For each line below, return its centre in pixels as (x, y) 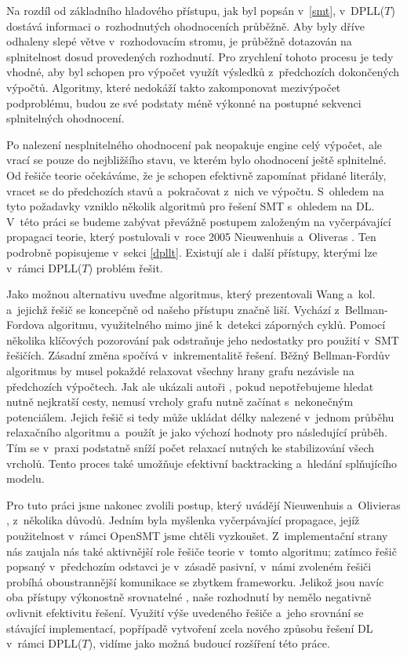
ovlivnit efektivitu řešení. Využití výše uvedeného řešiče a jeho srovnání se (185, 612)
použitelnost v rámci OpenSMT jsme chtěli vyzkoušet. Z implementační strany (197, 535)
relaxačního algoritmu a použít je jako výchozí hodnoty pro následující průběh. (197, 432)
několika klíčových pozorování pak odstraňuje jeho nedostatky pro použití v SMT (203, 339)
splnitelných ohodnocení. (65, 118)
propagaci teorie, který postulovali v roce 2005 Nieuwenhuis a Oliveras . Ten (191, 237)
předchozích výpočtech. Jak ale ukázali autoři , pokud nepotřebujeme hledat (190, 386)
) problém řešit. (125, 267)
